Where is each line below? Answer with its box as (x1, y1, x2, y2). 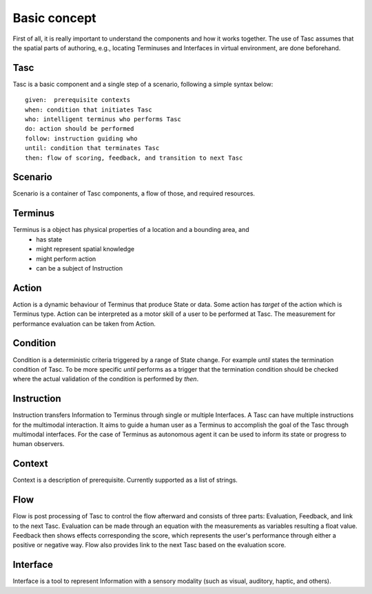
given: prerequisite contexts (25, 96, 131, 104)
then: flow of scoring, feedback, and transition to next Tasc (25, 153, 243, 162)
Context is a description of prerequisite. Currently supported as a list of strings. (12, 476, 238, 485)
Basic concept (12, 10, 96, 25)
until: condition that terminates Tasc (25, 145, 160, 152)
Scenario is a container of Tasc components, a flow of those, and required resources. (12, 189, 255, 198)
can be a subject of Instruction (36, 264, 123, 272)
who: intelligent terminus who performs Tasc (25, 116, 182, 123)
